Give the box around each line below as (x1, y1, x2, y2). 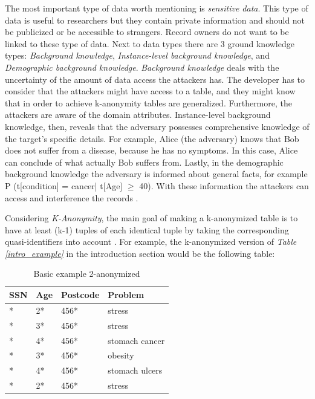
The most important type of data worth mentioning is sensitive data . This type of (5, 2, 308, 14)
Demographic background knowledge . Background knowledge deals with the (5, 60, 279, 73)
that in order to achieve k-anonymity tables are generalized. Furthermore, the (5, 96, 292, 109)
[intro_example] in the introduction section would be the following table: (5, 247, 275, 259)
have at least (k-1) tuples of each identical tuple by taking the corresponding (5, 223, 289, 236)
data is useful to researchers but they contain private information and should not (5, 13, 305, 26)
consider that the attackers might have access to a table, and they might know (5, 85, 296, 97)
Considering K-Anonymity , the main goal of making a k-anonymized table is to (5, 212, 298, 224)
